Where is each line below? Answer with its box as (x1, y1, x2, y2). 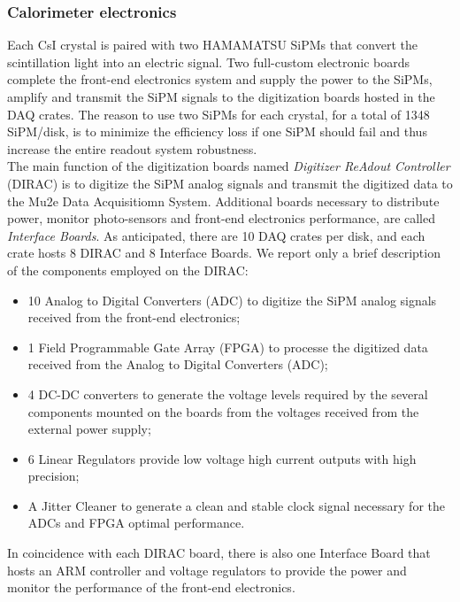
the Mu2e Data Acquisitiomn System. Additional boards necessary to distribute (7, 191, 440, 210)
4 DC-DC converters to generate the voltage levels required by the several (27, 384, 428, 403)
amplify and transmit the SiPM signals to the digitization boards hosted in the (7, 88, 435, 105)
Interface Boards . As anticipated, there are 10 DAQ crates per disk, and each (7, 226, 425, 244)
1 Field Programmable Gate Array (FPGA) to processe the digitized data (27, 337, 428, 356)
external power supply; (27, 420, 151, 438)
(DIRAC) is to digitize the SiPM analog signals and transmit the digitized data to (7, 174, 453, 192)
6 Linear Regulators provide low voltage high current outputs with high (27, 449, 417, 467)
